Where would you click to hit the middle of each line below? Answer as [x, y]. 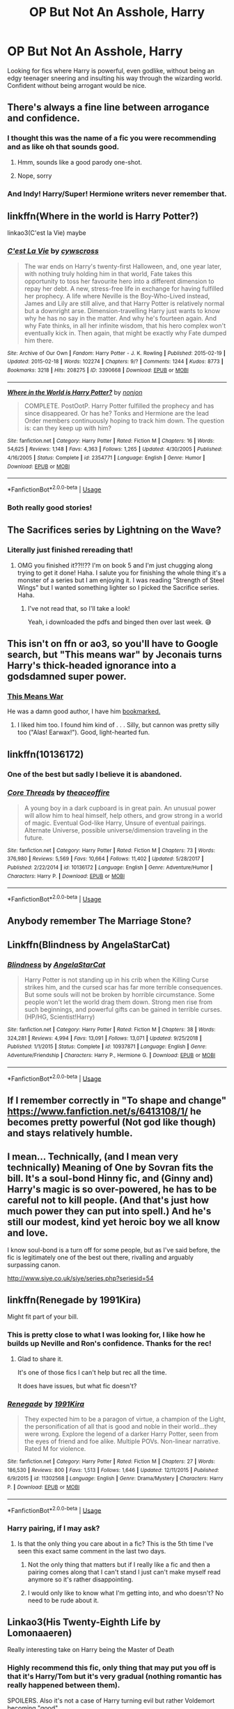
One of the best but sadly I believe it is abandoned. [95, 774]
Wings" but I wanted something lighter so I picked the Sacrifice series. [118, 587]
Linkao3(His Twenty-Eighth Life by [84, 1622]
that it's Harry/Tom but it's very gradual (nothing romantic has [115, 1676]
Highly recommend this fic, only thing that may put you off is [112, 1668]
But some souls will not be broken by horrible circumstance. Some [119, 995]
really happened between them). [64, 1685]
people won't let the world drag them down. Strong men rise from [118, 1002]
